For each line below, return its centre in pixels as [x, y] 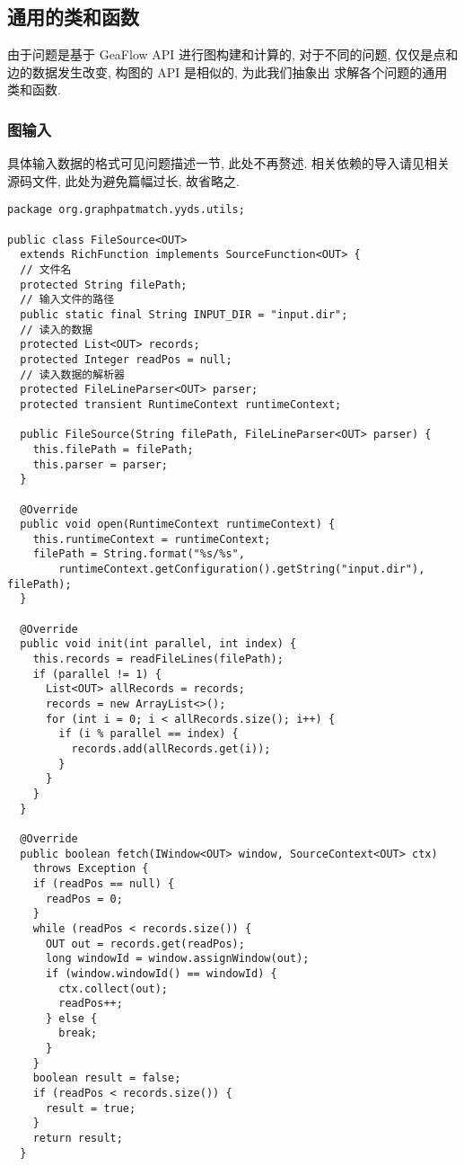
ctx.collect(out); [113, 988]
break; [78, 1033]
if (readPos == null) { [104, 883]
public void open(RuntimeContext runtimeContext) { [178, 525]
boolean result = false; [107, 1078]
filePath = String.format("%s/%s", [139, 554]
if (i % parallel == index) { [149, 734]
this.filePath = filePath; [113, 449]
